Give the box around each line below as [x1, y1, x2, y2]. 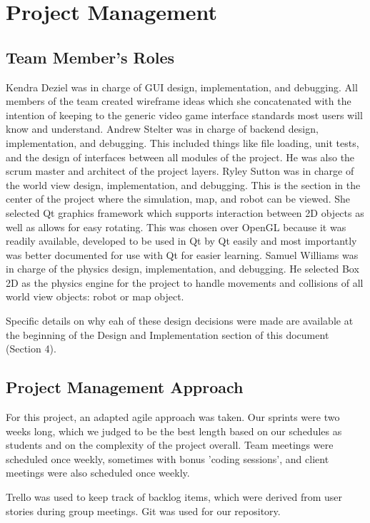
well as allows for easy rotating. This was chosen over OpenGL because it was [6, 219, 346, 234]
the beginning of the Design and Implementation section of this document [6, 327, 329, 342]
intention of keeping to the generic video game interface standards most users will [6, 107, 363, 122]
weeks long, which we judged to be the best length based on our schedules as [6, 423, 342, 438]
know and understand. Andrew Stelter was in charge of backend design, [6, 121, 319, 136]
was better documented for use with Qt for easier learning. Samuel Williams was [6, 247, 359, 262]
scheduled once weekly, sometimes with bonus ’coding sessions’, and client [6, 451, 329, 466]
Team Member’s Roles [6, 46, 175, 68]
